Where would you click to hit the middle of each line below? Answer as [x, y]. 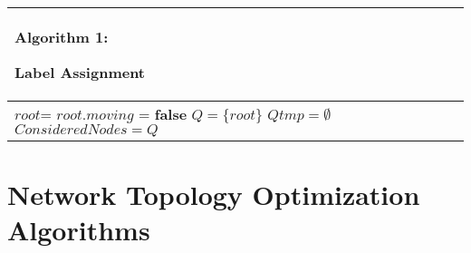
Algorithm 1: [62, 37]
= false [163, 114]
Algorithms [79, 230]
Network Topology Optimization [214, 195]
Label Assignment [80, 72]
